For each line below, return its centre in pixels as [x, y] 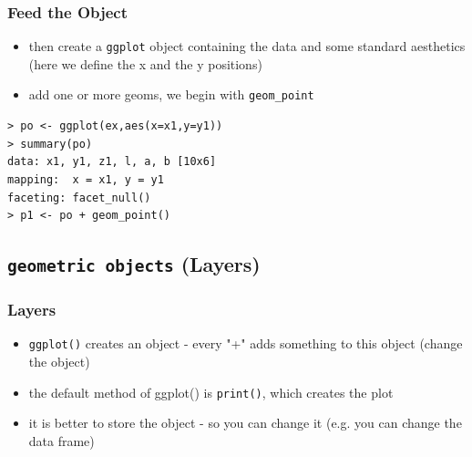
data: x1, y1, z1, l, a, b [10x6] [112, 162]
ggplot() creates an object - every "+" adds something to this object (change [246, 343]
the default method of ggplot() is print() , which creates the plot [211, 392]
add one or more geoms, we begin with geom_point [171, 94]
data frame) [62, 440]
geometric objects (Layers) [134, 264]
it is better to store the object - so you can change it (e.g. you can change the [245, 423]
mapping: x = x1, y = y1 [86, 179]
